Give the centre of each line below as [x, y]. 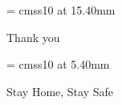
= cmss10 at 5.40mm [58, 64]
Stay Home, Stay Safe [60, 91]
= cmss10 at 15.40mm [61, 10]
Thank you [33, 37]
